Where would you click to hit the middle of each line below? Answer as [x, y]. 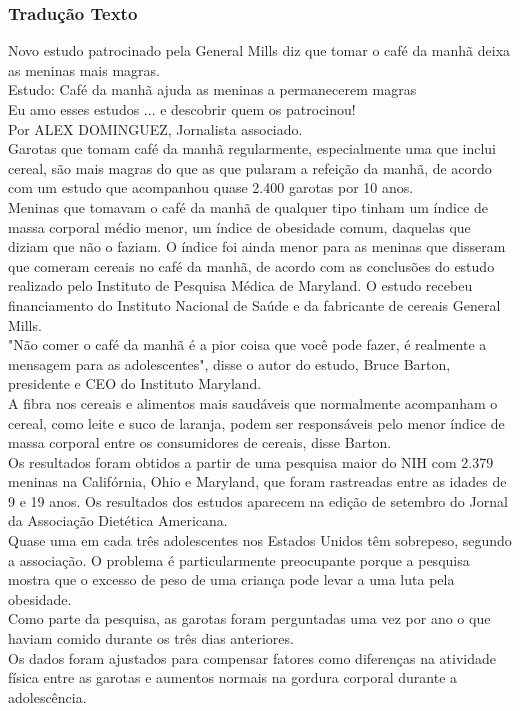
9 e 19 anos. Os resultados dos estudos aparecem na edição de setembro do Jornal [258, 500]
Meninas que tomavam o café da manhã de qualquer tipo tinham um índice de [248, 206]
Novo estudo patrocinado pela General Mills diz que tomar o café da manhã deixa [259, 50]
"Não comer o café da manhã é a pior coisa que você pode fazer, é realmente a [247, 344]
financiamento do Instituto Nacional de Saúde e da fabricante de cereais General [254, 304]
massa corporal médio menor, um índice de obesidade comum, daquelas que [239, 226]
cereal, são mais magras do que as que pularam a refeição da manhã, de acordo [250, 167]
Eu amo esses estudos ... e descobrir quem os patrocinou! [182, 109]
